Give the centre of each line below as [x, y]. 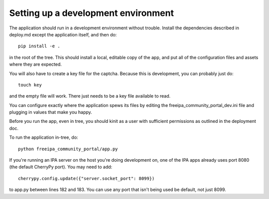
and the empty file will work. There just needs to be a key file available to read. [90, 96]
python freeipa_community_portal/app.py [68, 149]
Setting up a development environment [92, 13]
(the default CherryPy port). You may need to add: [61, 167]
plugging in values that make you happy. [51, 112]
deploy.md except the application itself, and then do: [63, 34]
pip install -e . [39, 46]
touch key [30, 85]
